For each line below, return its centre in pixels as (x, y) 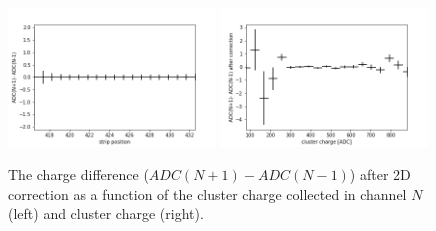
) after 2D (380, 174)
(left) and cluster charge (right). (106, 213)
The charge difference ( (78, 174)
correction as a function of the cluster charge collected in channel (207, 193)
